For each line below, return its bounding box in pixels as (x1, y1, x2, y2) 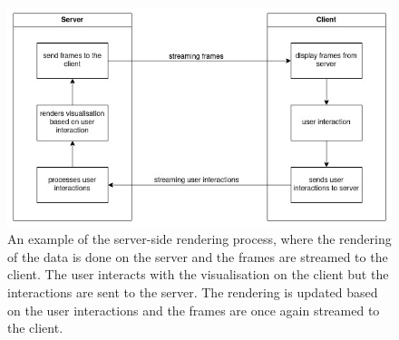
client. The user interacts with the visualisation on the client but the (7, 265, 389, 284)
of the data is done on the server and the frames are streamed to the (7, 247, 388, 266)
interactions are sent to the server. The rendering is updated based (7, 283, 378, 301)
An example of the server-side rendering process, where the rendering (7, 229, 392, 248)
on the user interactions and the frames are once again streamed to (7, 300, 380, 319)
